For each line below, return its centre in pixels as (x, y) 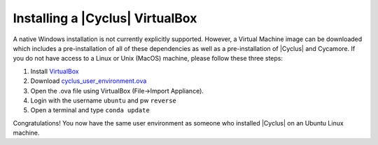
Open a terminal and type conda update (90, 110)
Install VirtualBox (55, 71)
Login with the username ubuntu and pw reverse (103, 100)
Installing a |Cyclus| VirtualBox (105, 18)
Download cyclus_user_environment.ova (89, 81)
